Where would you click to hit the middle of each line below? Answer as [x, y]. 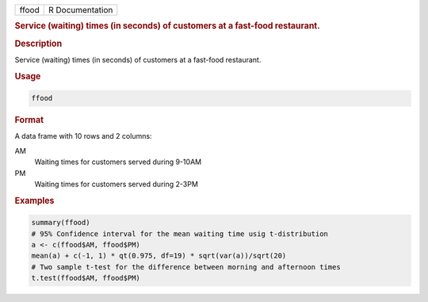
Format [29, 120]
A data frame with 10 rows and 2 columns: [83, 136]
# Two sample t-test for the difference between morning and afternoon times [186, 267]
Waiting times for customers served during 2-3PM [116, 184]
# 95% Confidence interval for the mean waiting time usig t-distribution [180, 233]
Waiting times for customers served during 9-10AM [118, 162]
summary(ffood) [61, 223]
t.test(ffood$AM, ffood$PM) [86, 278]
